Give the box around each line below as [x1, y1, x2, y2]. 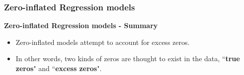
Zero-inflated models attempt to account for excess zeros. [15, 37, 190, 47]
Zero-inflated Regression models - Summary [4, 20, 158, 31]
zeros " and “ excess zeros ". [15, 63, 102, 73]
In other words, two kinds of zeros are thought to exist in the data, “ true [15, 53, 240, 64]
